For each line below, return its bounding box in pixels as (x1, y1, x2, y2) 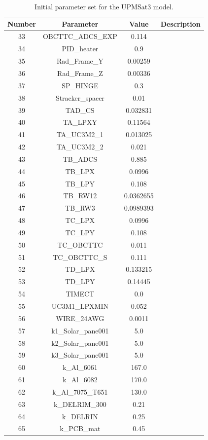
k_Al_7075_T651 (52, 386, 108, 397)
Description (160, 18, 201, 29)
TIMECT (66, 289, 95, 299)
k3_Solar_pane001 (51, 350, 109, 360)
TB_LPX (65, 166, 95, 176)
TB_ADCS (63, 153, 98, 164)
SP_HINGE (62, 80, 99, 90)
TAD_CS (66, 105, 95, 115)
